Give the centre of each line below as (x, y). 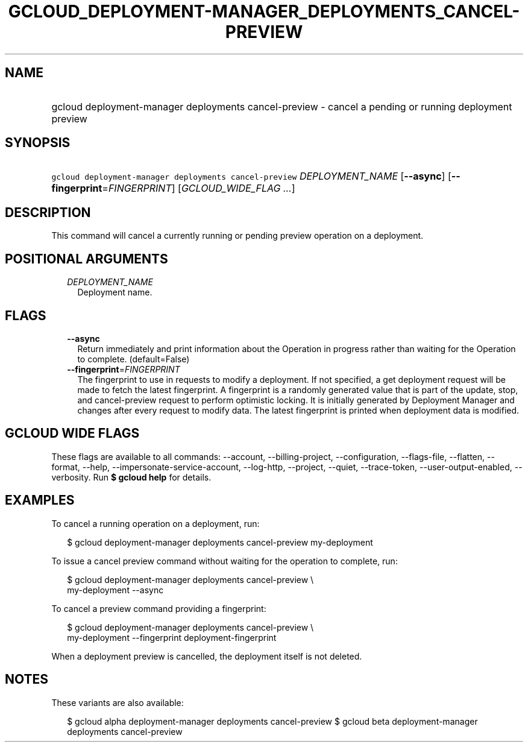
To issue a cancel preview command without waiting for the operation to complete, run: (225, 561)
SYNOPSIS (38, 143)
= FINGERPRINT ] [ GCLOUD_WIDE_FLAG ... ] (199, 188)
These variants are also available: (118, 702)
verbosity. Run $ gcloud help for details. (131, 477)
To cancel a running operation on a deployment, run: (156, 523)
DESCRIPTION (48, 212)
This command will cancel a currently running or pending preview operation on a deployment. (237, 236)
